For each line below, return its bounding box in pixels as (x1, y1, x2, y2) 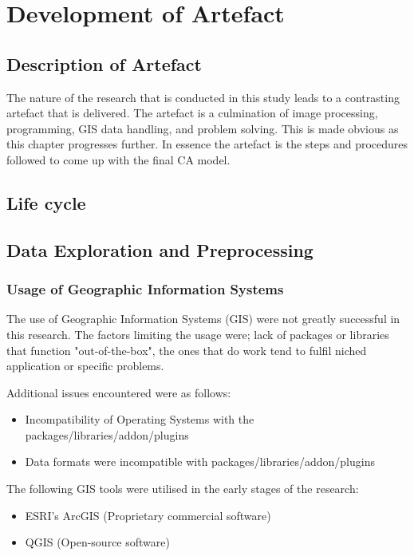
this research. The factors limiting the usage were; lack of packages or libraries (6, 325, 389, 342)
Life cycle (6, 190, 86, 215)
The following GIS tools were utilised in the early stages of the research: (6, 480, 359, 497)
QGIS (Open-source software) (25, 534, 170, 550)
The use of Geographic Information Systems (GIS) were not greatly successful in (6, 310, 400, 327)
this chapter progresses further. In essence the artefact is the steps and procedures (6, 136, 408, 152)
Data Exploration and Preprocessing (6, 237, 313, 262)
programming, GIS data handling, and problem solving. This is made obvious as (6, 120, 399, 136)
